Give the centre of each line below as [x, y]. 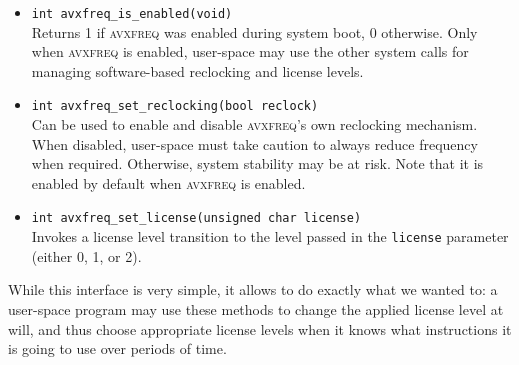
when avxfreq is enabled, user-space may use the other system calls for [250, 51]
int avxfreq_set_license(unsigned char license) [196, 218]
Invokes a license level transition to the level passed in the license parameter [270, 236]
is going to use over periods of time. [117, 348]
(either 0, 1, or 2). [86, 255]
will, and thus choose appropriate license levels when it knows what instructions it [260, 328]
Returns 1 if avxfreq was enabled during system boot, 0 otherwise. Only [254, 31]
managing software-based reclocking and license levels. [197, 70]
